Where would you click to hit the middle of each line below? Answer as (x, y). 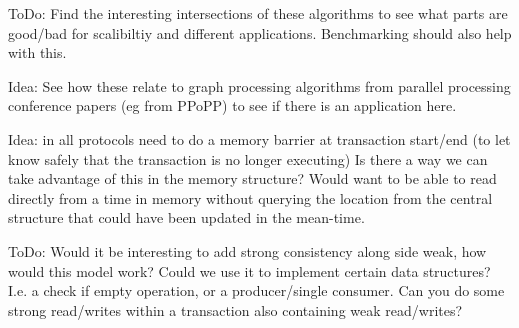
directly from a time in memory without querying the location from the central (250, 197)
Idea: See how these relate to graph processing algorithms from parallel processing (259, 85)
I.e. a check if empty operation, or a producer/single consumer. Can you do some (256, 290)
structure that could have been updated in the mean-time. (186, 217)
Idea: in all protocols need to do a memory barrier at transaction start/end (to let (259, 138)
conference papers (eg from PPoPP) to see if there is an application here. (232, 105)
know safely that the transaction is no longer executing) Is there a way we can (248, 158)
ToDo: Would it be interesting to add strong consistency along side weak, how (247, 250)
